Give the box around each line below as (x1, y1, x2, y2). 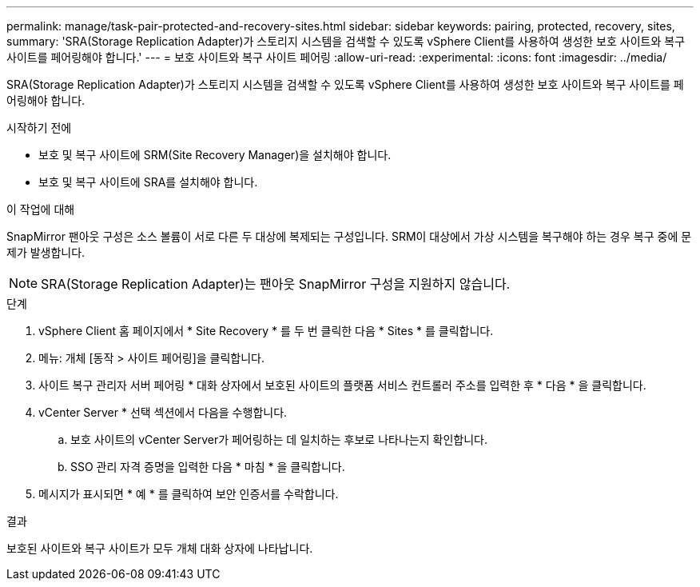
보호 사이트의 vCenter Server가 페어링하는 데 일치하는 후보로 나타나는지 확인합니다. (70, 433, 487, 446)
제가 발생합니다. (6, 246, 86, 259)
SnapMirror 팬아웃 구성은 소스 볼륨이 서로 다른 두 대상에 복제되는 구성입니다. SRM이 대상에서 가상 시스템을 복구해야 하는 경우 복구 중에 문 (6, 230, 692, 243)
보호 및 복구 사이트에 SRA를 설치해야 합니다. (38, 175, 258, 189)
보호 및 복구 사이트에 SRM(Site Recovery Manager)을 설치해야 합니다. (38, 148, 392, 162)
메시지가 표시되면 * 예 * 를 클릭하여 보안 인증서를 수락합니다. (38, 487, 339, 501)
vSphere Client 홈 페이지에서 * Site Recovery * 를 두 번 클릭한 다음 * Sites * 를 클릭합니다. (38, 324, 494, 337)
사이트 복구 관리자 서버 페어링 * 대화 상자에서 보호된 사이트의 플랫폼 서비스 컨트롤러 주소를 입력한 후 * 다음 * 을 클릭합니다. (38, 378, 646, 392)
